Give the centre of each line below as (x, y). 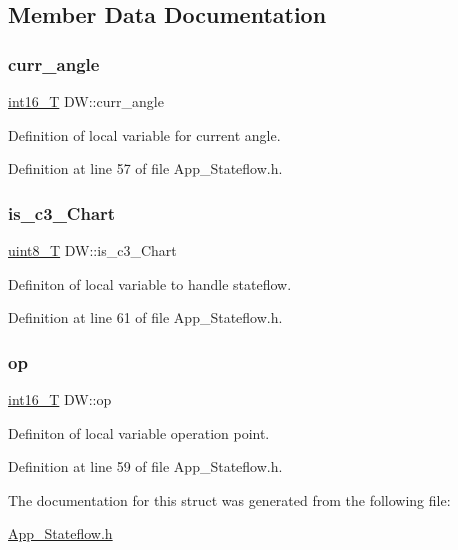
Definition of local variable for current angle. (144, 134)
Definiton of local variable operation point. (139, 432)
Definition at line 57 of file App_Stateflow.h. (145, 168)
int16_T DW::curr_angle (86, 101)
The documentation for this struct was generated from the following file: (229, 499)
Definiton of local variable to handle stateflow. (150, 283)
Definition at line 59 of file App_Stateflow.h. (145, 466)
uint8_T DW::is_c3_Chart (92, 250)
